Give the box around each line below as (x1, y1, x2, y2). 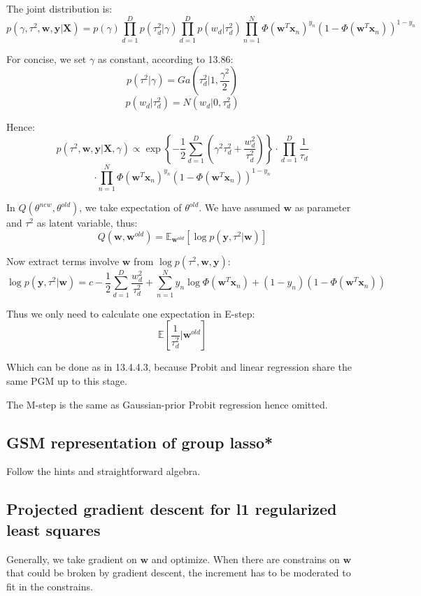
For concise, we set (6, 51, 87, 66)
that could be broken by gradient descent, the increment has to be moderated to (6, 565, 351, 580)
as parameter (294, 200, 351, 215)
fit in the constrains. (6, 579, 93, 593)
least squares (6, 518, 101, 540)
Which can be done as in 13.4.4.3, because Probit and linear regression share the (6, 360, 352, 374)
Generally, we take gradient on (6, 551, 137, 566)
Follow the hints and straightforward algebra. (6, 464, 201, 478)
